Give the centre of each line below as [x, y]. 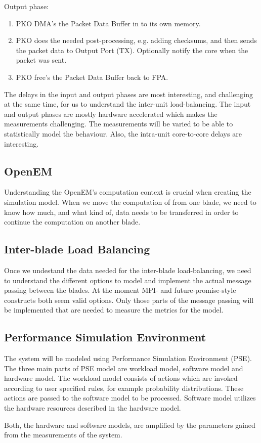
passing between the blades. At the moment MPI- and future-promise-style [120, 290]
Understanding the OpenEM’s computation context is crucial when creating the [128, 192]
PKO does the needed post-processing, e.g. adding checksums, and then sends [136, 40]
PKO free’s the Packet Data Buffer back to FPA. [92, 77]
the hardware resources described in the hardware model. [93, 408]
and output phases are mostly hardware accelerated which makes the [111, 114]
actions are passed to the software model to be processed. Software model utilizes [130, 398]
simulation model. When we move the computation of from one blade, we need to [130, 202]
